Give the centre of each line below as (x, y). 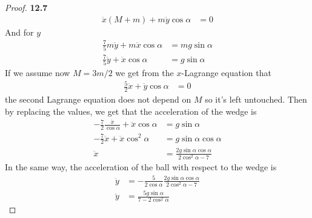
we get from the (144, 72)
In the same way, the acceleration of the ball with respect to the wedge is (141, 166)
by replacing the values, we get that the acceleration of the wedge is (131, 111)
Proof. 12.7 (26, 7)
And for (19, 32)
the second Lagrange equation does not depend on (98, 99)
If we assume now (38, 72)
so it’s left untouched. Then (256, 99)
